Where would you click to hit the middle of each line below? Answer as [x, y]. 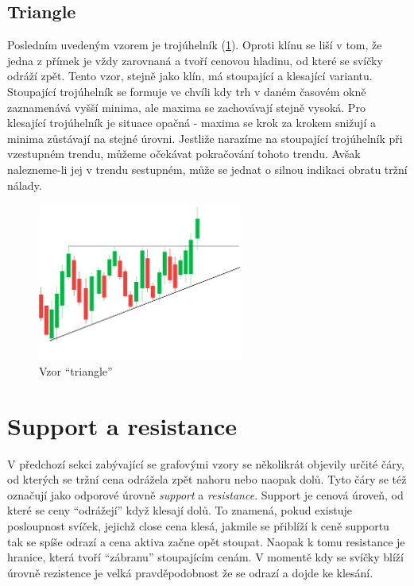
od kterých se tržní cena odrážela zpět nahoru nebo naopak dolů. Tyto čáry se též [207, 479]
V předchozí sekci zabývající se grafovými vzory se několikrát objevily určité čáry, [206, 463]
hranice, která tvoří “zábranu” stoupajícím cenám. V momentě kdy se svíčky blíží [205, 557]
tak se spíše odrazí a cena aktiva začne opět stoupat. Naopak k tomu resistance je [206, 541]
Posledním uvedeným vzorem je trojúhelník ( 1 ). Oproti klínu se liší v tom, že [195, 45]
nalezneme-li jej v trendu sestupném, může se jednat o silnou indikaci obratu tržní [207, 169]
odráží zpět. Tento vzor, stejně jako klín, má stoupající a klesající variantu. [190, 76]
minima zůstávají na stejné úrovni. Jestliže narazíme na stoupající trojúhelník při [205, 138]
